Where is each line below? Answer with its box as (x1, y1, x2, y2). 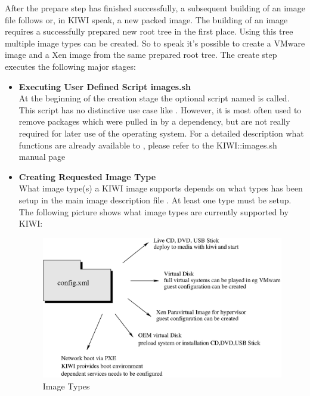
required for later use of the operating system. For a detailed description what (18, 126, 304, 139)
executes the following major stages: (5, 60, 136, 72)
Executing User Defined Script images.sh (18, 80, 191, 92)
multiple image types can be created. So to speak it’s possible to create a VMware (5, 36, 305, 49)
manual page (18, 150, 66, 163)
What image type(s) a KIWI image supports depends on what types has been (18, 182, 303, 194)
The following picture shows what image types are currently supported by (18, 205, 289, 218)
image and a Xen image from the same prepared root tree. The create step (5, 48, 277, 61)
